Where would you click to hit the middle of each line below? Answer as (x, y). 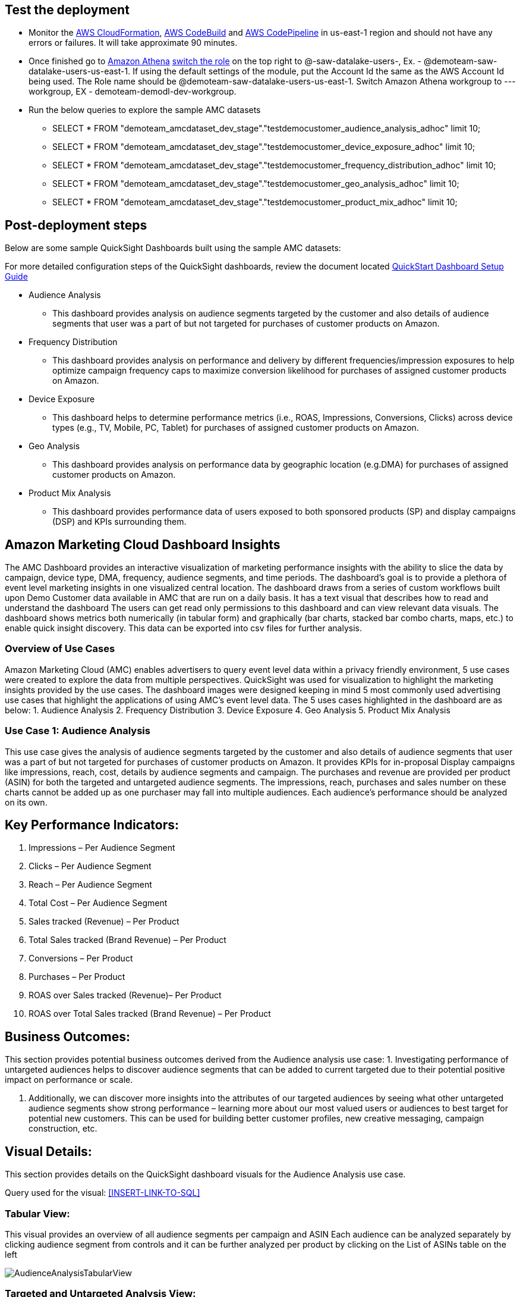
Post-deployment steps (76, 225)
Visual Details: (48, 1151)
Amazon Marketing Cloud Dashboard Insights (143, 544)
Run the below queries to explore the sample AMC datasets (145, 110)
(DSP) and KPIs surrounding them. (119, 522)
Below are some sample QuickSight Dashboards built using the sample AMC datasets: (173, 248)
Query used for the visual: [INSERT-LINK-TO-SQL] (103, 1193)
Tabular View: (37, 1213)
